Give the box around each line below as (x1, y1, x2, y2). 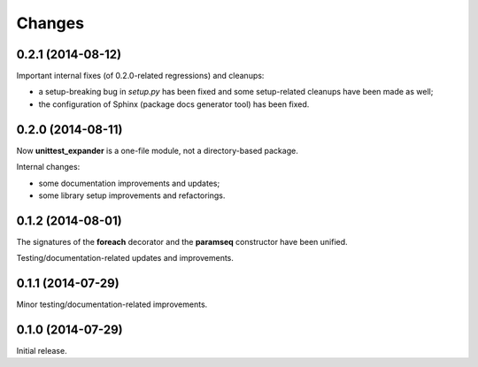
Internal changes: (16, 162, 81, 172)
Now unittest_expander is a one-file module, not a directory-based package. (16, 145, 298, 156)
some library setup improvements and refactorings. (38, 190, 226, 201)
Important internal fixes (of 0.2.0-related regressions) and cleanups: (16, 71, 265, 81)
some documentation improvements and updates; (38, 178, 220, 188)
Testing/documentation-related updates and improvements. (16, 253, 235, 264)
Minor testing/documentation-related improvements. (16, 299, 208, 310)
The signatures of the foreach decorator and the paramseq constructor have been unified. (16, 236, 349, 247)
